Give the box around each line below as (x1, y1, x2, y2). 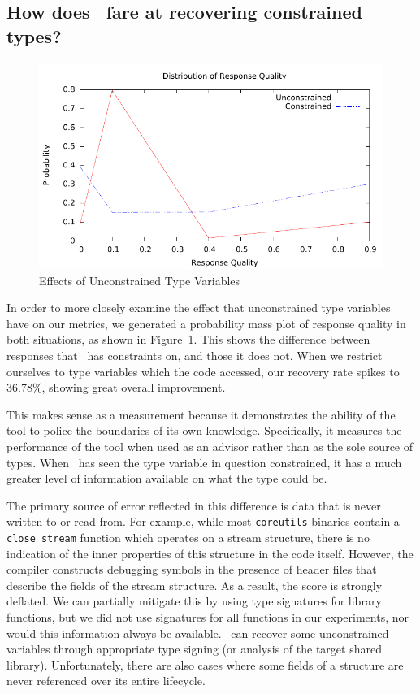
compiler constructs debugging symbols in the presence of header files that (6, 561, 377, 578)
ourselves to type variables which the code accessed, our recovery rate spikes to (6, 362, 400, 380)
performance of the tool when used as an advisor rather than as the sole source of (6, 437, 414, 454)
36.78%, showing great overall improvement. (6, 379, 226, 396)
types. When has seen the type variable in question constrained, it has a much (6, 453, 402, 471)
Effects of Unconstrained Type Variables (39, 271, 240, 288)
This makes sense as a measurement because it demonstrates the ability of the (6, 406, 396, 423)
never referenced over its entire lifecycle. (6, 672, 206, 689)
